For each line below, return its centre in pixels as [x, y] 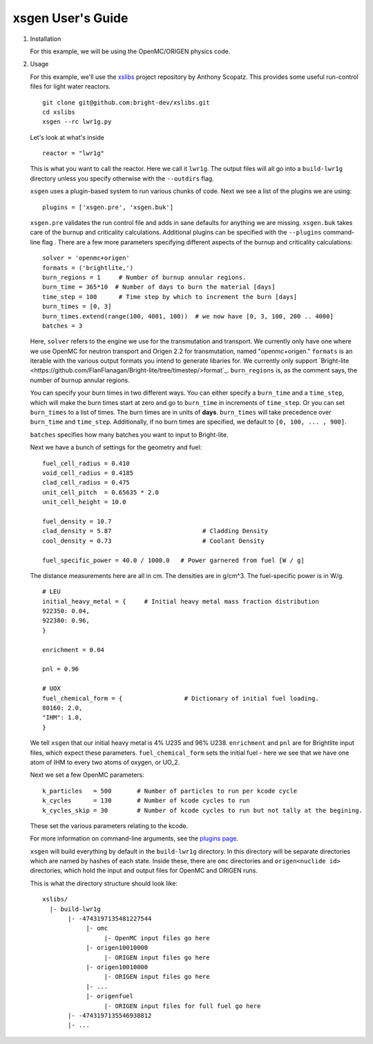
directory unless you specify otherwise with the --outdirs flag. [122, 178]
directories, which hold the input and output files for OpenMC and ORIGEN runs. [144, 871]
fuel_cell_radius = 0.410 [86, 463]
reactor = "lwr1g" [74, 153]
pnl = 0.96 [61, 669]
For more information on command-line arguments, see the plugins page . [134, 838]
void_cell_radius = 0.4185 [88, 473]
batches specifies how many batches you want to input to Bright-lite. [129, 434]
